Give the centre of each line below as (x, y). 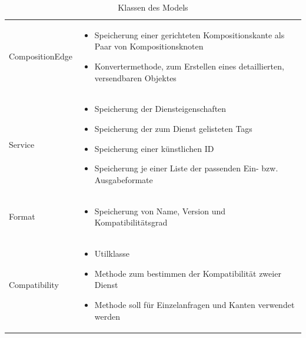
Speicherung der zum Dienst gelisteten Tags (173, 129)
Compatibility (34, 285)
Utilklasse (112, 254)
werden (107, 316)
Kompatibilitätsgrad (131, 222)
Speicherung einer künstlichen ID (154, 148)
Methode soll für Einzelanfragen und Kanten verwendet (194, 304)
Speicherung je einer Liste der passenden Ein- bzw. (186, 168)
